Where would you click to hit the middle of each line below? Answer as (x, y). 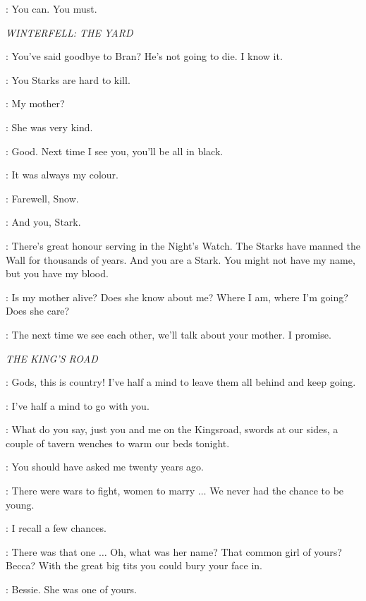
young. (20, 504)
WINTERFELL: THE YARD (69, 32)
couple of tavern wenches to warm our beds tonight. (118, 443)
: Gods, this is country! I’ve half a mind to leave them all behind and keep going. (181, 382)
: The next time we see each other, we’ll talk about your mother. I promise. (169, 334)
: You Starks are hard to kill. (68, 79)
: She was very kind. (49, 127)
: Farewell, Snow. (42, 198)
